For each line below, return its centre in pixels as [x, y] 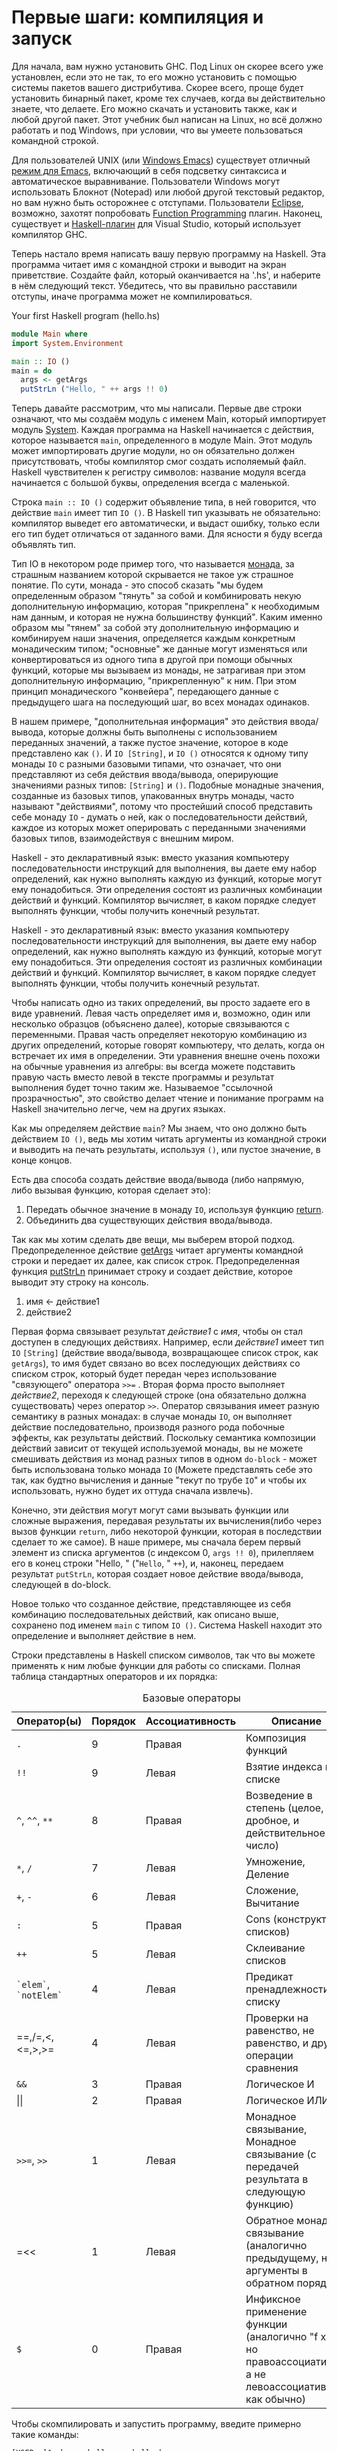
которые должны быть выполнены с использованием [162, 732]
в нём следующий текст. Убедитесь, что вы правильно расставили [154, 285]
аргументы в [276, 2271]
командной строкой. [55, 140]
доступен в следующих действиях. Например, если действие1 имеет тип [167, 1342]
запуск [42, 38]
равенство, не [280, 2031]
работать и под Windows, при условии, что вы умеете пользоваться [157, 130]
